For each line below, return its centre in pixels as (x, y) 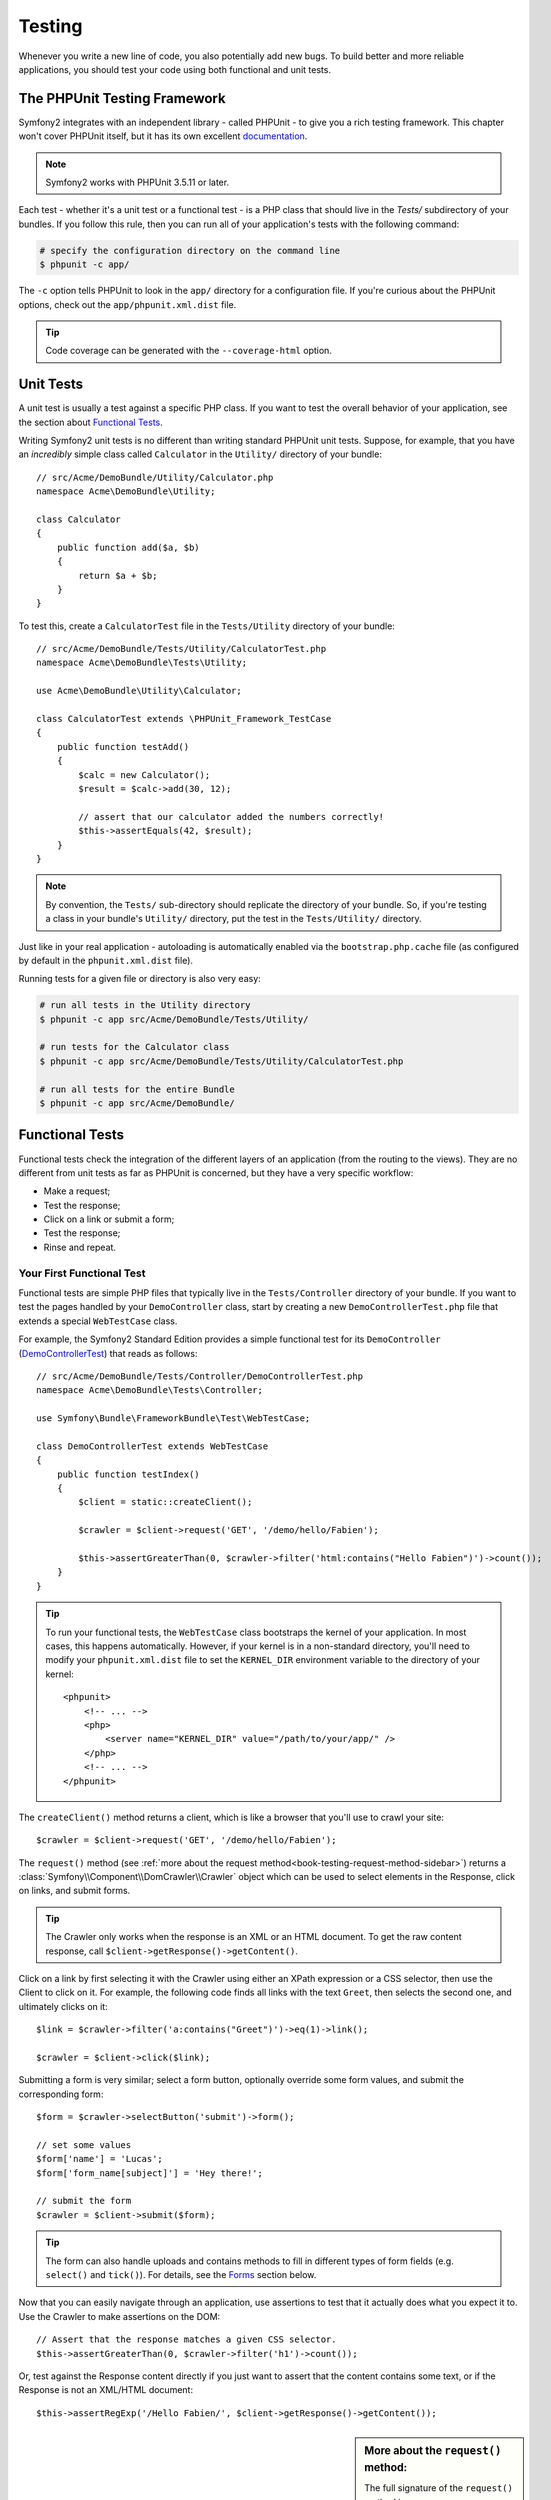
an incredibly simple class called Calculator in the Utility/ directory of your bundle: (200, 454)
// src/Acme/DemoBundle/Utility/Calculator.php (155, 477)
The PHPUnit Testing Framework (122, 98)
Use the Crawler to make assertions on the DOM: (119, 2316)
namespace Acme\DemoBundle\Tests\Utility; (142, 663)
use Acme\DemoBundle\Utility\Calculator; (139, 691)
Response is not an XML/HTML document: (106, 2390)
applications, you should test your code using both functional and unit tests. (175, 69)
